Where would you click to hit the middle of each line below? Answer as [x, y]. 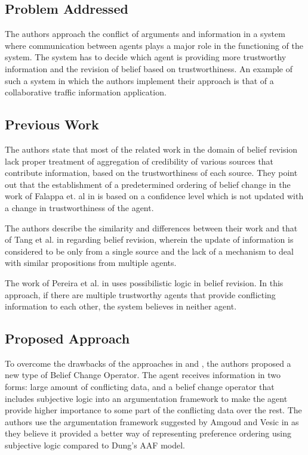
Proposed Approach [67, 338]
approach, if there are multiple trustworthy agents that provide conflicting [140, 294]
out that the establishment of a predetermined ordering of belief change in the [148, 184]
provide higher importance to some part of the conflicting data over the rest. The [153, 410]
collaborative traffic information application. [86, 92]
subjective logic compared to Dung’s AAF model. [95, 445]
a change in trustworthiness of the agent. [79, 207]
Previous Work [52, 124]
